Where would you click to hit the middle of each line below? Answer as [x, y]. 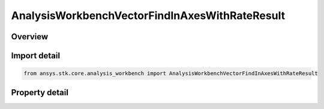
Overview [30, 37]
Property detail [40, 92]
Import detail [35, 56]
